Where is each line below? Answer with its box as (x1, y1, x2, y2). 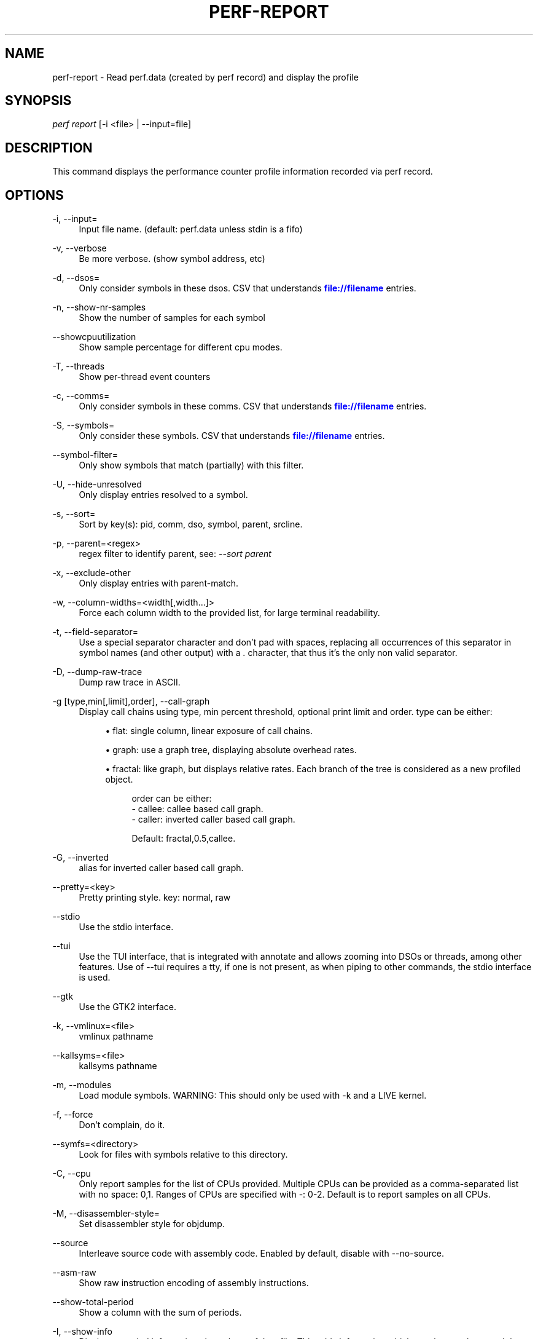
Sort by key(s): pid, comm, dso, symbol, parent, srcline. (79, 519, 303, 530)
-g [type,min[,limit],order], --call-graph (52, 696, 210, 707)
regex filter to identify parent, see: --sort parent (79, 548, 271, 559)
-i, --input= (52, 213, 98, 224)
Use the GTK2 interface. (79, 1001, 176, 1013)
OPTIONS (5, 187, 64, 203)
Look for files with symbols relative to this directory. (79, 1149, 288, 1160)
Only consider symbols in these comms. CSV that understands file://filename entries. (79, 401, 427, 412)
